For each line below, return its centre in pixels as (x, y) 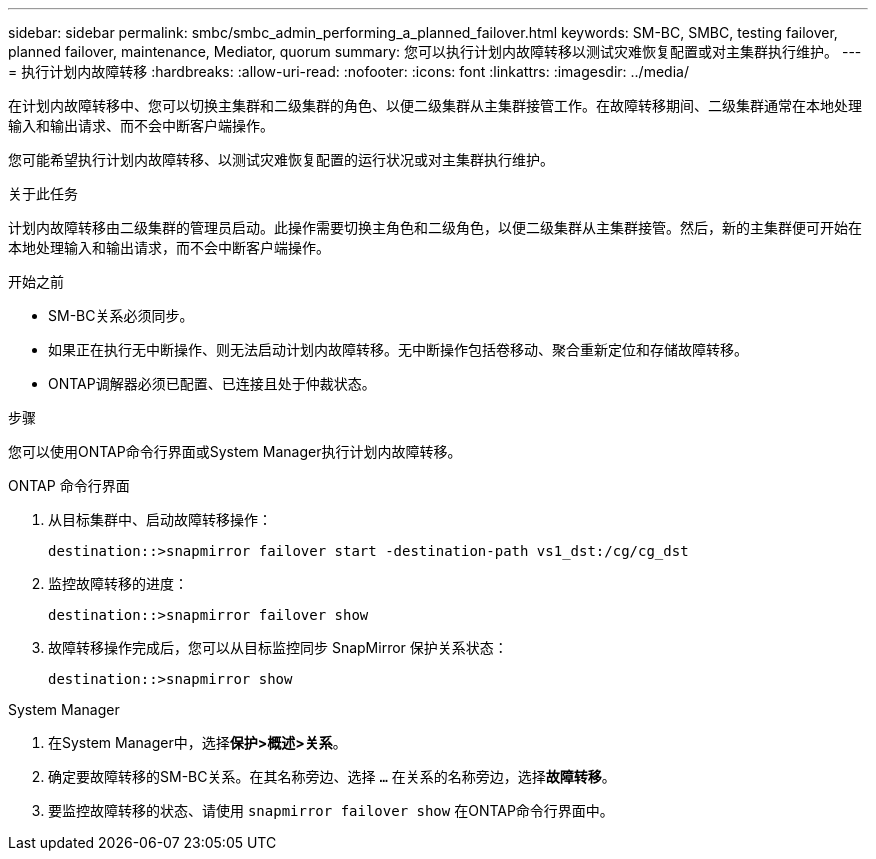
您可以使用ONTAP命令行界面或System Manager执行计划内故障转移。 (235, 451)
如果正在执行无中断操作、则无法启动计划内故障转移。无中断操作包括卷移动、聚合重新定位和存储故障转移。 (398, 349)
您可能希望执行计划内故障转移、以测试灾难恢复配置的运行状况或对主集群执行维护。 (281, 159)
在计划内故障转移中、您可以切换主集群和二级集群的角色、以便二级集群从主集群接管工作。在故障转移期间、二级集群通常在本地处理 (435, 105)
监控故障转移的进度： (118, 583)
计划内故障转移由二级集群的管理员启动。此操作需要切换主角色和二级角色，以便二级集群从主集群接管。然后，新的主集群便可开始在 (435, 227)
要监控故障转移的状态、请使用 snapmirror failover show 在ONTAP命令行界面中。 (331, 810)
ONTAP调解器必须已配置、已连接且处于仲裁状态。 (212, 383)
